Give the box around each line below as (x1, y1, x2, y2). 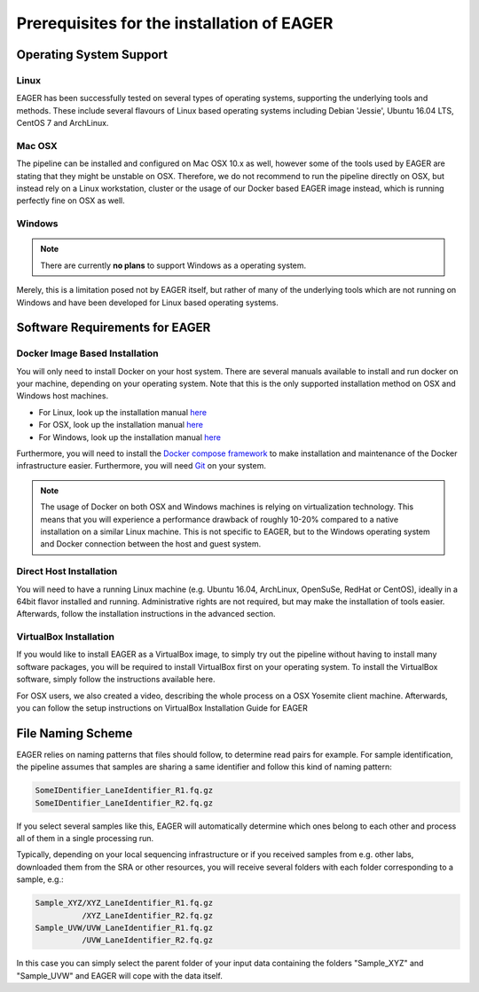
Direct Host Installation (16, 565, 118, 578)
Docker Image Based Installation (16, 347, 159, 359)
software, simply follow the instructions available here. (16, 674, 216, 685)
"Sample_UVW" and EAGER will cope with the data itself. (16, 970, 224, 980)
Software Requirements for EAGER (16, 320, 211, 335)
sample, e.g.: (16, 874, 64, 885)
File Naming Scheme (16, 726, 133, 741)
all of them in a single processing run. (16, 833, 154, 844)
